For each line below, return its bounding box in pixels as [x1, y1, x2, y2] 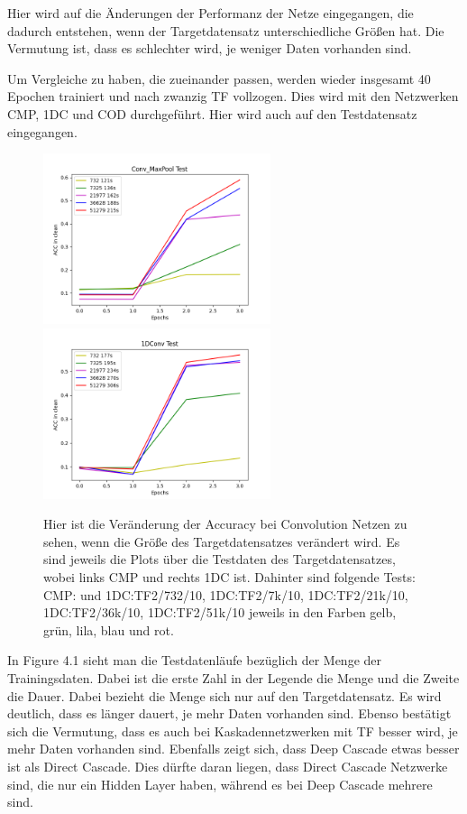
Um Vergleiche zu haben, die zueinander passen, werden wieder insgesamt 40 [7, 69, 431, 88]
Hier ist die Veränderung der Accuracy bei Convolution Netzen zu [43, 514, 407, 533]
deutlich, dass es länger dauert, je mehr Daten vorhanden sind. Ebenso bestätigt [7, 704, 452, 723]
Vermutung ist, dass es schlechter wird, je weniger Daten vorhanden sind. [7, 39, 412, 58]
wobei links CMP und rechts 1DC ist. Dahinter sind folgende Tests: [43, 568, 416, 587]
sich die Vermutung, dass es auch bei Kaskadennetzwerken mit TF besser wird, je [7, 721, 458, 740]
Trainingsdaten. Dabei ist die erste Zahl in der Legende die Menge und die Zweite [7, 669, 460, 688]
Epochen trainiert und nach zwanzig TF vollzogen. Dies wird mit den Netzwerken [7, 87, 459, 106]
